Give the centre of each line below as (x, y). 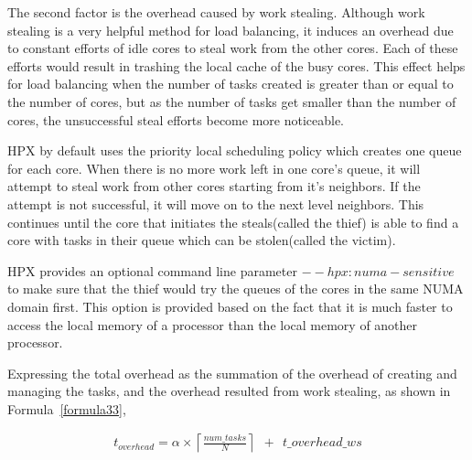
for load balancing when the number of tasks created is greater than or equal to (231, 84)
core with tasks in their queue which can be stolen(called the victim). (202, 240)
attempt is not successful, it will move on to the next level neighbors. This (216, 203)
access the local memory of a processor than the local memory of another (213, 324)
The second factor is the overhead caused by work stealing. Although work (216, 12)
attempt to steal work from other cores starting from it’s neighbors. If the (214, 186)
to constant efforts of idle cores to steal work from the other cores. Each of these (233, 48)
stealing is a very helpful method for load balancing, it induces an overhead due (231, 30)
